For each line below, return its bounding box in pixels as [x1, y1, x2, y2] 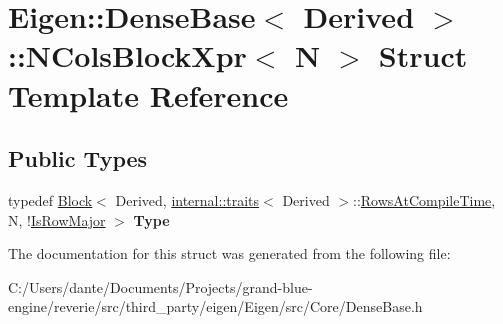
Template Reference [8, 74, 289, 115]
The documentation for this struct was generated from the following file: [8, 243, 451, 264]
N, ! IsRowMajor [8, 209, 106, 230]
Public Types [8, 143, 148, 174]
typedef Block [8, 189, 93, 210]
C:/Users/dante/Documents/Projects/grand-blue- [8, 276, 313, 297]
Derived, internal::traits [115, 189, 260, 210]
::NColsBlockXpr [8, 35, 247, 76]
